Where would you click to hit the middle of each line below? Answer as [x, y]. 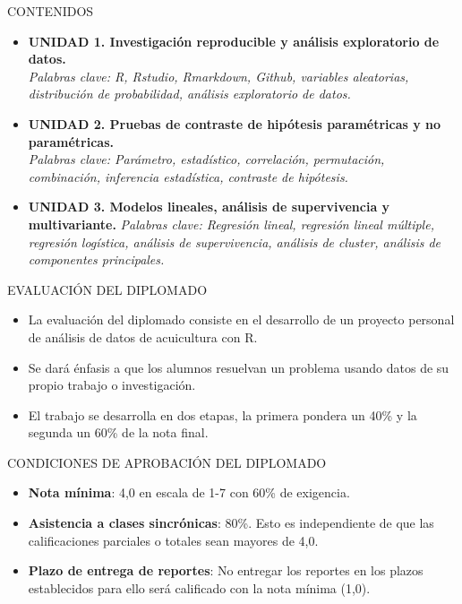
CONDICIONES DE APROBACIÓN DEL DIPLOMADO [167, 462]
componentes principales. [96, 259]
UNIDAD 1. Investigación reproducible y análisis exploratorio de [234, 41]
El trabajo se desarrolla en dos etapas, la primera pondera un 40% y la [222, 414]
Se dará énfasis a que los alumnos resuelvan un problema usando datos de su [239, 367]
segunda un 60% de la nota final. [118, 432]
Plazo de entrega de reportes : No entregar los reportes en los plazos [226, 570]
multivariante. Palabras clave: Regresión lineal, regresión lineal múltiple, [231, 224]
